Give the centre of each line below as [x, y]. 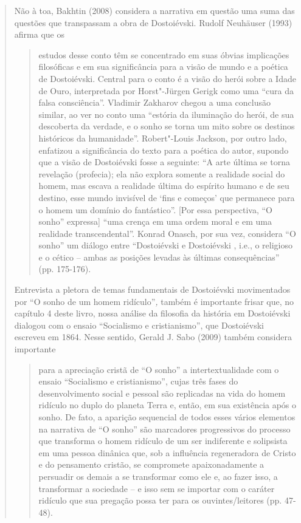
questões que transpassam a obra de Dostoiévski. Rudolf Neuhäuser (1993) [153, 22]
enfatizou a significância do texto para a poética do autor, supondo [164, 150]
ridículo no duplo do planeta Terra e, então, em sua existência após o [168, 405]
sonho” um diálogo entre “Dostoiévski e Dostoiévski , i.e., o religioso [165, 245]
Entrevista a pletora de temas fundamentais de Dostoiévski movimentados [152, 289]
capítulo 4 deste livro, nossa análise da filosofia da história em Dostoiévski [152, 313]
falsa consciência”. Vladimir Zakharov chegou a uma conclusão [154, 102]
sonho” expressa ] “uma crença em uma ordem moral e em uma [155, 221]
